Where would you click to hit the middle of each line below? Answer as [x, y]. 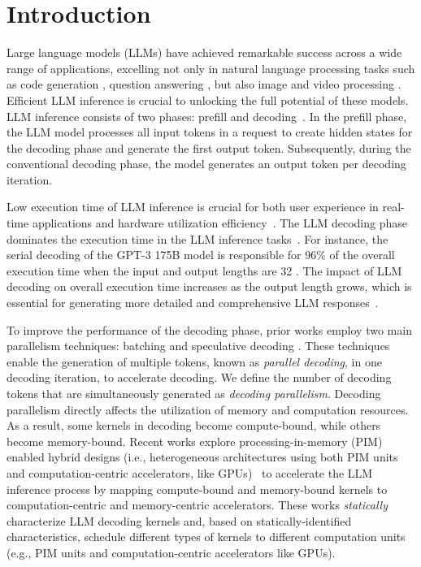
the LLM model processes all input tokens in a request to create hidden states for [210, 132]
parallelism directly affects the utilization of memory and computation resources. [208, 409]
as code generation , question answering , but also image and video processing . [204, 84]
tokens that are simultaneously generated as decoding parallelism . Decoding [194, 393]
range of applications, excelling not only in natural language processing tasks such [211, 68]
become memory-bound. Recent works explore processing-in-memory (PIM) [195, 441]
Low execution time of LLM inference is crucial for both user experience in [193, 207]
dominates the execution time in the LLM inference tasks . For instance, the [197, 238]
